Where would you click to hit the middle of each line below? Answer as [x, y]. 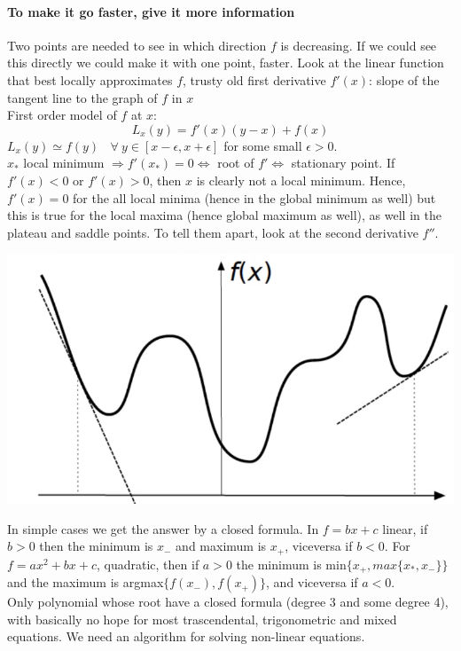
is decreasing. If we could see [359, 45]
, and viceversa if [312, 582]
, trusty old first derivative [254, 79]
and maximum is [221, 546]
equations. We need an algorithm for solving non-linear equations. [186, 636]
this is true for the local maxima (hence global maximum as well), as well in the [224, 215]
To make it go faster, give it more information [151, 11]
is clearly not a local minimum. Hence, [301, 180]
